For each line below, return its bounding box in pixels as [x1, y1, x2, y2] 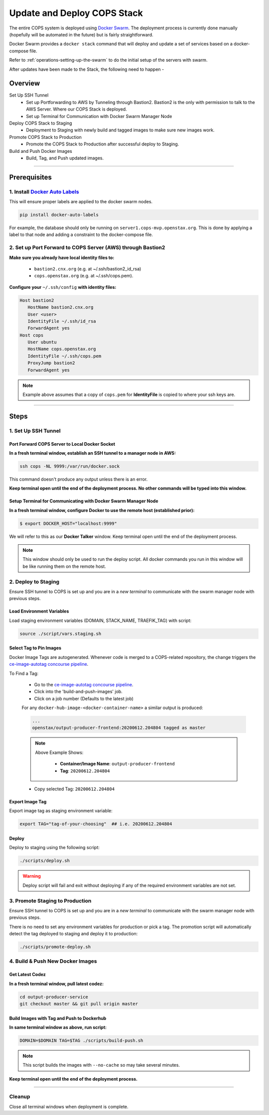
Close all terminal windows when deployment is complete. [9, 1104, 129, 1110]
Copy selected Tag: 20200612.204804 [34, 786, 115, 792]
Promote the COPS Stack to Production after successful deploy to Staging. [26, 141, 179, 147]
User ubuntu [27, 339, 57, 345]
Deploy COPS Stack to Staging [9, 120, 72, 126]
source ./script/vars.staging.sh [19, 630, 102, 636]
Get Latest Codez [9, 972, 46, 978]
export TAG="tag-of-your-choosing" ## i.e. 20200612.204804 [19, 821, 172, 827]
